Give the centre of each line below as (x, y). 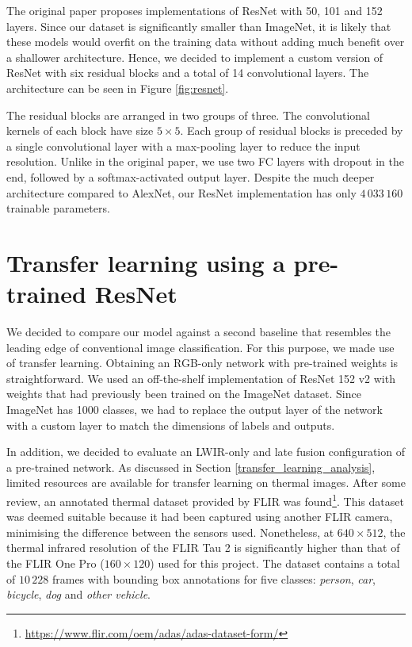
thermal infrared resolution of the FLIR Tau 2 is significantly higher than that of (203, 547)
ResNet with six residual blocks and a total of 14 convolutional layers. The (188, 73)
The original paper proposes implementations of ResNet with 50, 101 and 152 (195, 10)
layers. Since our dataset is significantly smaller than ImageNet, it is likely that (199, 26)
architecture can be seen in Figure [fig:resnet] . (118, 88)
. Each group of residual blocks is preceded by (292, 130)
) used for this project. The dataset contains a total (275, 563)
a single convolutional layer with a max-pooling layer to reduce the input (183, 145)
